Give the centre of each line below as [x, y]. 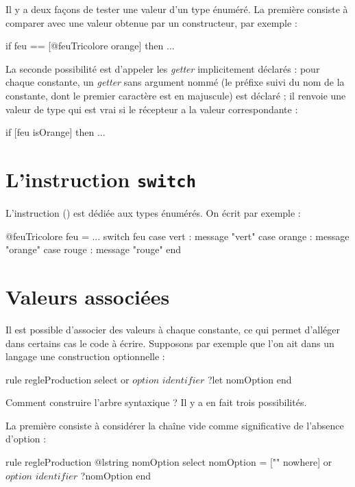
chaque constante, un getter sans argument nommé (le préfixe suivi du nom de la [175, 82]
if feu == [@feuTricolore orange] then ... [90, 46]
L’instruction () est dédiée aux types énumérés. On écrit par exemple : [153, 213]
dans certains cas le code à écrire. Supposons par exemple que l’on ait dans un [170, 343]
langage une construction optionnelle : [85, 356]
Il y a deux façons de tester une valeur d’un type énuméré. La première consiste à [177, 9]
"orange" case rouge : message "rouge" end [94, 249]
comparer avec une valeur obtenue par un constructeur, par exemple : [151, 22]
